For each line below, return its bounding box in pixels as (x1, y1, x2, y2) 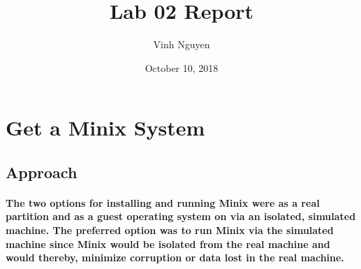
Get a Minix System (6, 113, 205, 142)
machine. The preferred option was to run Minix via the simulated (6, 223, 334, 238)
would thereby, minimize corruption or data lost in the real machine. (6, 250, 344, 265)
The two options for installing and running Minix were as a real (6, 195, 320, 210)
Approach (6, 161, 78, 182)
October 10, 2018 (145, 60, 219, 75)
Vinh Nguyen (153, 37, 210, 52)
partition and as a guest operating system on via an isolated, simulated (6, 209, 356, 224)
